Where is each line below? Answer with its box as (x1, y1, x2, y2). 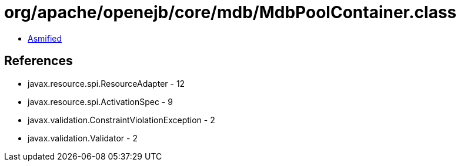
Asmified (28, 33, 62, 43)
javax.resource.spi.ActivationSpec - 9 (28, 96, 173, 107)
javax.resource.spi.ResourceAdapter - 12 (28, 78, 185, 89)
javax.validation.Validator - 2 (28, 133, 138, 143)
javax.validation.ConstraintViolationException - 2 (28, 114, 215, 125)
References (4, 53, 73, 69)
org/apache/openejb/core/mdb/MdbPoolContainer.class (4, 2, 457, 22)
